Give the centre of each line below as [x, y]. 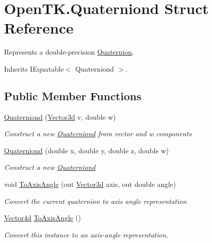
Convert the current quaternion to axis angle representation [95, 201]
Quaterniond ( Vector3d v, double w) [60, 116]
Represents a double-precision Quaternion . [69, 52]
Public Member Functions [73, 95]
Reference [39, 28]
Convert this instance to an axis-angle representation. [86, 234]
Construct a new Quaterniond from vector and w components [98, 134]
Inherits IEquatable [34, 68]
